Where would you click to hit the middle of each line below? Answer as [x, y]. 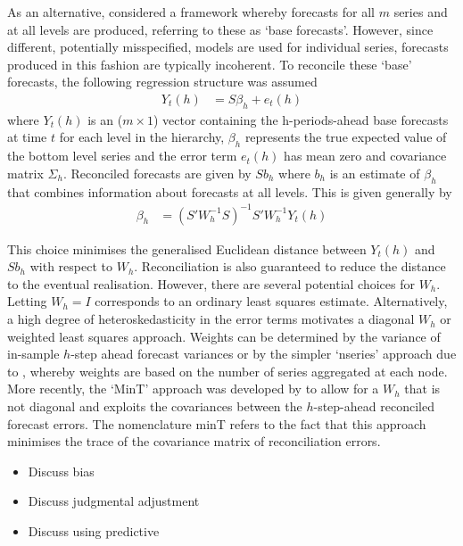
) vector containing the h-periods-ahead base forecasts [301, 119]
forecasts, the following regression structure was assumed [162, 82]
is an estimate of [375, 173]
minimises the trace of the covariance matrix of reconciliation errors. [194, 441]
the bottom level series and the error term [122, 156]
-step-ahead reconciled [374, 406]
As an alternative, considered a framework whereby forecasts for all [191, 12]
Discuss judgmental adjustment [114, 501]
